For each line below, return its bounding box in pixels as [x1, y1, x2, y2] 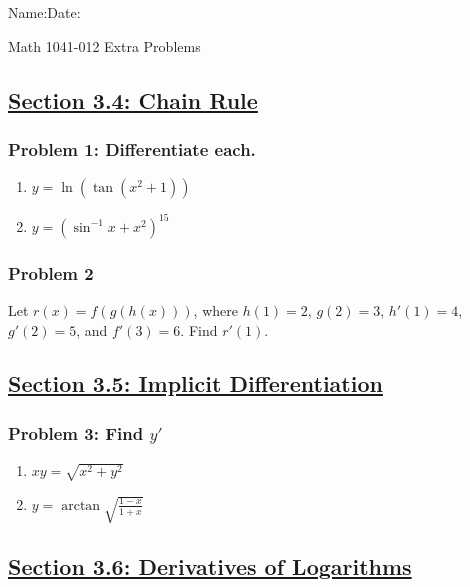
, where [193, 299, 238, 320]
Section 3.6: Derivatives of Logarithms [8, 551, 412, 582]
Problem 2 [8, 260, 94, 285]
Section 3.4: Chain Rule [8, 84, 258, 115]
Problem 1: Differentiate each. [8, 136, 256, 161]
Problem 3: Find [8, 420, 144, 445]
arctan [61, 498, 101, 513]
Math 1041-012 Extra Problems [8, 35, 201, 56]
